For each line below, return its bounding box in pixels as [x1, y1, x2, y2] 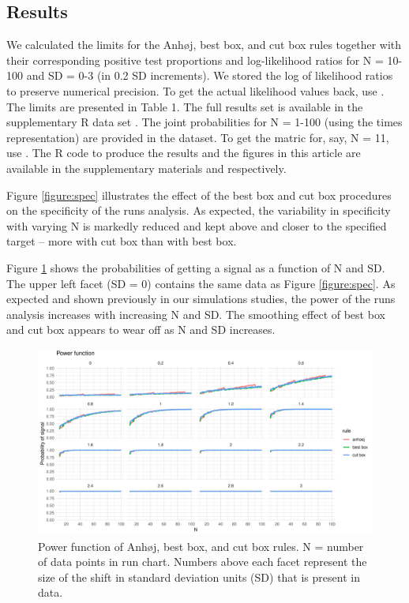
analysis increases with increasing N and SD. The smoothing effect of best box [6, 305, 385, 322]
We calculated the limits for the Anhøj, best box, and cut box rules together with [6, 36, 402, 53]
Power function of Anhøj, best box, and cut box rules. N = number [38, 537, 364, 554]
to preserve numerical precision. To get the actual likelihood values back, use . [6, 82, 385, 99]
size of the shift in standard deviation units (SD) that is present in [38, 568, 360, 585]
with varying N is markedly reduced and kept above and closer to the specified [6, 217, 387, 234]
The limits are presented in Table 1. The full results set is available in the [6, 98, 363, 114]
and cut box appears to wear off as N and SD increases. [6, 321, 276, 338]
